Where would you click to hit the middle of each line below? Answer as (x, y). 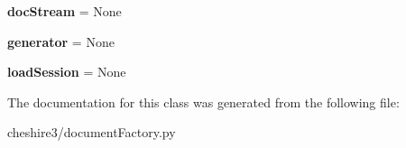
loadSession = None (67, 72)
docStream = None (65, 11)
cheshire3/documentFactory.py (92, 132)
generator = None (61, 41)
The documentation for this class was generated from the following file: (203, 102)
